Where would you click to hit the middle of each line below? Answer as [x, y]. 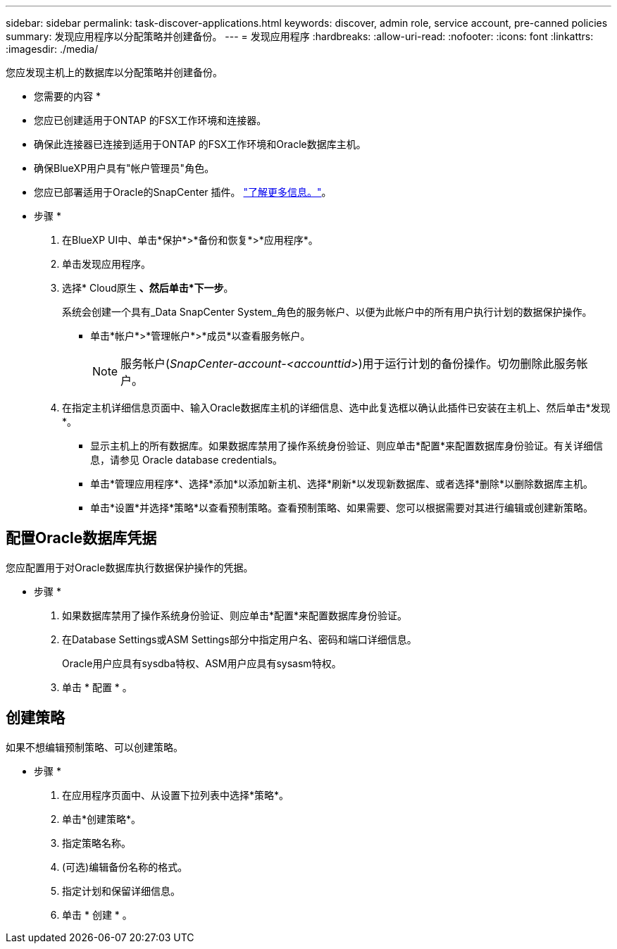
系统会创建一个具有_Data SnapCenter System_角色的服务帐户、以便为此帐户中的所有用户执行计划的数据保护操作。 [327, 312]
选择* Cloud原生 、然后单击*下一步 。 [148, 288]
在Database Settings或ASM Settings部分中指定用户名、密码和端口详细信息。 [239, 639]
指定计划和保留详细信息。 [121, 891]
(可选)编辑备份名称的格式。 [125, 867]
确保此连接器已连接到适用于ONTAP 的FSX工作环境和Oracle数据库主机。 [200, 144]
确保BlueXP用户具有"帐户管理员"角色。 [124, 168]
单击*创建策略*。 [102, 819]
